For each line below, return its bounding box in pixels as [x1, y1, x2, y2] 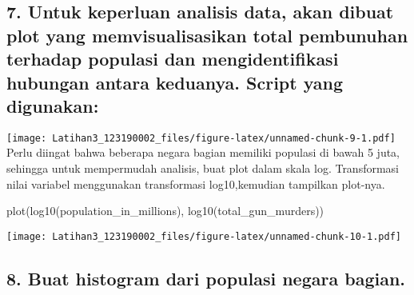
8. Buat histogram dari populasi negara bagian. [6, 265, 406, 290]
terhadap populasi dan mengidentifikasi [6, 46, 339, 71]
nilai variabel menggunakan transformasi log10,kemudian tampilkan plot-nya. [6, 175, 385, 192]
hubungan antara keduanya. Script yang [6, 70, 344, 94]
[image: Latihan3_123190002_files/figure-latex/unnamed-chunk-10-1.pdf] [6, 230, 401, 242]
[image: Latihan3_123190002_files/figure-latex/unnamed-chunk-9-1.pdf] [6, 132, 396, 144]
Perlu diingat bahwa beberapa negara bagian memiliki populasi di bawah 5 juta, [6, 144, 400, 161]
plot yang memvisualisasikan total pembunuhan [6, 22, 408, 47]
